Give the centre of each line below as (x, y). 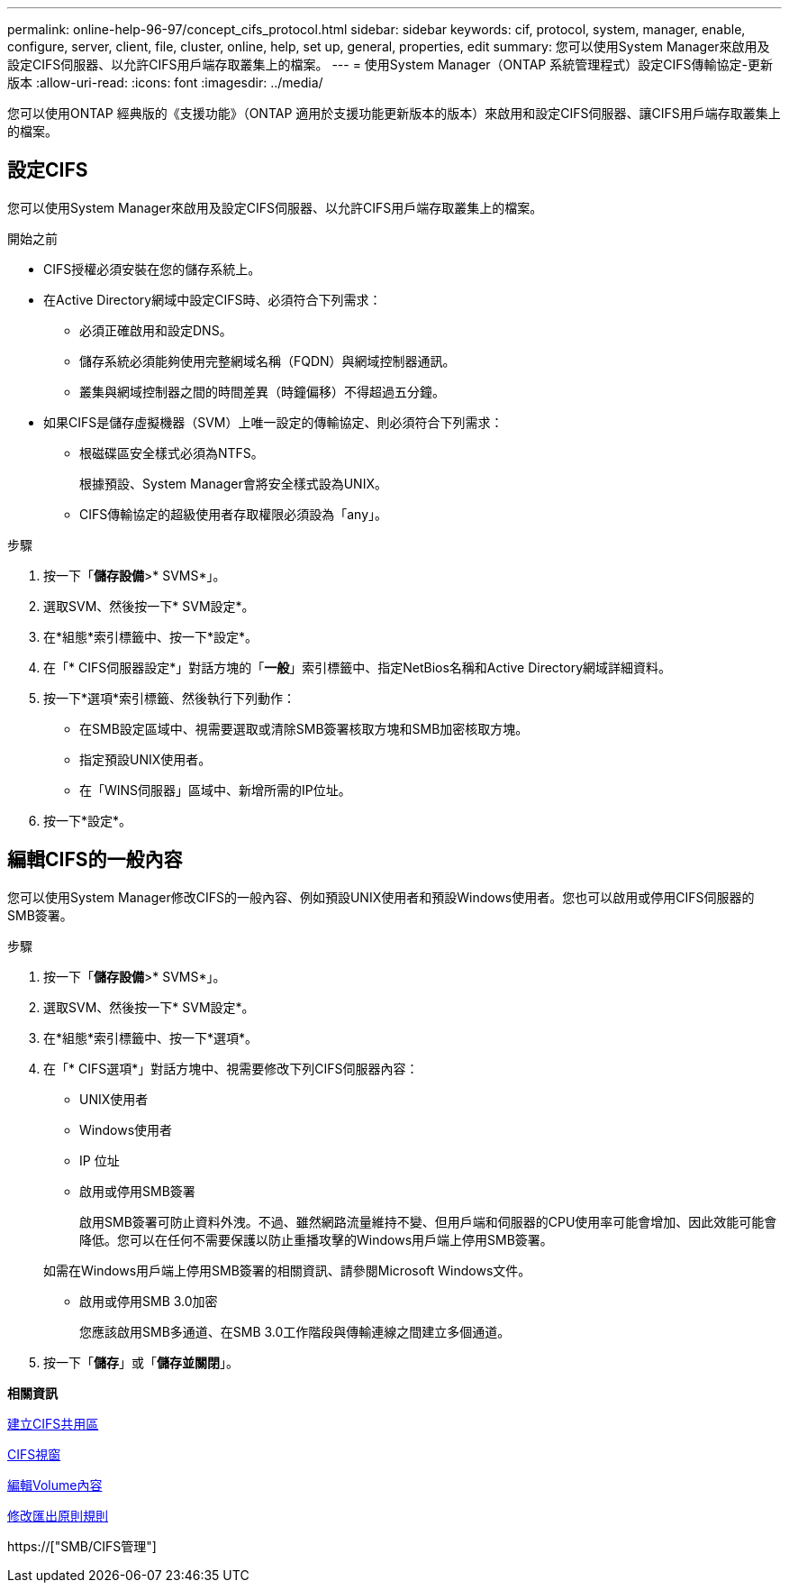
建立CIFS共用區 (53, 1423)
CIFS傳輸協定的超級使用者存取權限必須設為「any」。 (234, 514)
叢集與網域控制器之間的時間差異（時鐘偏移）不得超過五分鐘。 (262, 391)
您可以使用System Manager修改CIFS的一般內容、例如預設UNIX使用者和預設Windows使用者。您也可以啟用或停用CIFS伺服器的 (381, 897)
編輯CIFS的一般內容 (95, 860)
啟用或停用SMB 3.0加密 (149, 1301)
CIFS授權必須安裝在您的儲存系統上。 (152, 269)
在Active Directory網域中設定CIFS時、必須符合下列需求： (213, 299)
